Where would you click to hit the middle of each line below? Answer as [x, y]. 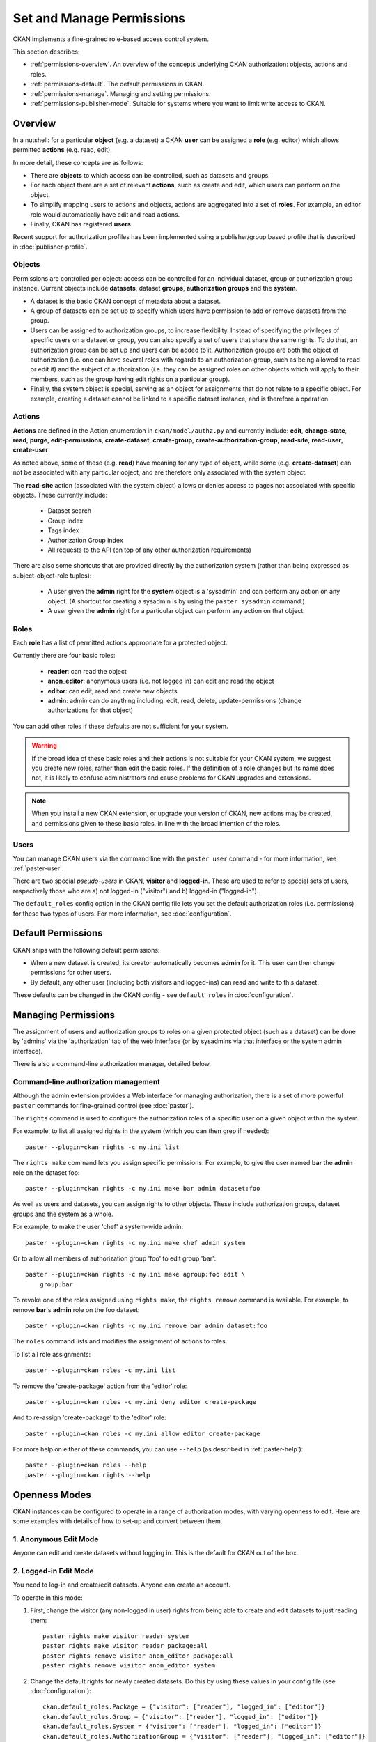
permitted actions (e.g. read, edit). [63, 150]
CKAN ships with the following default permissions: [86, 950]
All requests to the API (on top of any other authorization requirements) [150, 550]
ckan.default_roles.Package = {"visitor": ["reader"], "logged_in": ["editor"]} [184, 1707]
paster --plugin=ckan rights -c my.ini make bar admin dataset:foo [143, 1189]
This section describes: [46, 52]
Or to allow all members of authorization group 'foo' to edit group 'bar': [115, 1258]
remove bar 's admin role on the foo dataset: [76, 1309]
